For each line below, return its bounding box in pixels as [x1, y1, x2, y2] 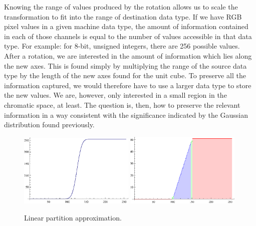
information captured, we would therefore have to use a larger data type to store [4, 80, 251, 90]
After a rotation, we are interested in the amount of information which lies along [4, 50, 252, 61]
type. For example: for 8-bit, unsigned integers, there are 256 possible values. [4, 41, 240, 51]
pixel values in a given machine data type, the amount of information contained [4, 21, 248, 32]
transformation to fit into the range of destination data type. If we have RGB [4, 11, 242, 22]
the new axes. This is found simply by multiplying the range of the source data [4, 60, 247, 71]
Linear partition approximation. [24, 212, 122, 222]
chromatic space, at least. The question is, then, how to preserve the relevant [4, 99, 240, 110]
